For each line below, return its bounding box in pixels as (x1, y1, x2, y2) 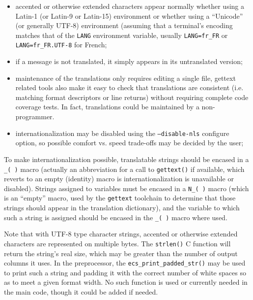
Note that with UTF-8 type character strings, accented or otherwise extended (4, 229, 238, 239)
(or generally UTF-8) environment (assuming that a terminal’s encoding (15, 20, 233, 31)
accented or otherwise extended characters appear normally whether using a (15, 1, 245, 11)
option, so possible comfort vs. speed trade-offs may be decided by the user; (15, 137, 244, 148)
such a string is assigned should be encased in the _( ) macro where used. (4, 212, 227, 222)
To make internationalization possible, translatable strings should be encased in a (4, 154, 249, 164)
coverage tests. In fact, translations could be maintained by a (15, 101, 199, 112)
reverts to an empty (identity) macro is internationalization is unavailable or (4, 173, 234, 184)
